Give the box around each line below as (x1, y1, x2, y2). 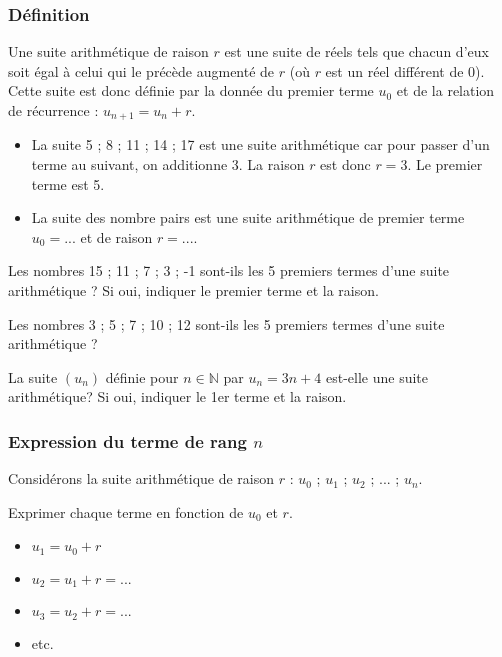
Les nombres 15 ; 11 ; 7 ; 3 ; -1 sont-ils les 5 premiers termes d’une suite (8, 260, 450, 281)
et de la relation (396, 80, 495, 101)
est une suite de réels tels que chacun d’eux (224, 41, 489, 62)
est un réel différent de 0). (325, 60, 485, 81)
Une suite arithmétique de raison (8, 41, 209, 62)
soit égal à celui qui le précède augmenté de (8, 60, 275, 81)
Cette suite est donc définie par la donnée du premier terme (8, 80, 374, 101)
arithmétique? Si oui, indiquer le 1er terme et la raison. (8, 386, 347, 407)
